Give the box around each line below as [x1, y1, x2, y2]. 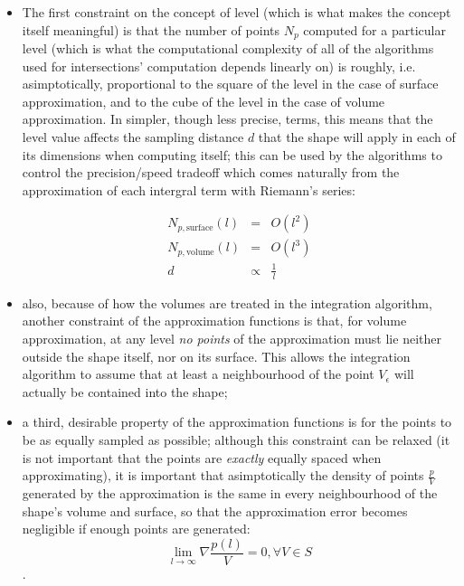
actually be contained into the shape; [22, 382, 228, 401]
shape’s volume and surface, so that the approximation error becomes [22, 501, 408, 520]
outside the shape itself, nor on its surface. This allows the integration [22, 346, 411, 365]
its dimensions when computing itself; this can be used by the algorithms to [22, 145, 442, 164]
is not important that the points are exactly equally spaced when [22, 448, 382, 467]
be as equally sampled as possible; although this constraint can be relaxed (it [22, 430, 450, 449]
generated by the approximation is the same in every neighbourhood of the [22, 484, 438, 502]
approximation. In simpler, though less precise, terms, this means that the [22, 109, 433, 128]
